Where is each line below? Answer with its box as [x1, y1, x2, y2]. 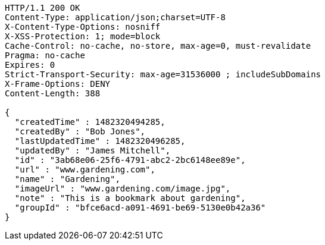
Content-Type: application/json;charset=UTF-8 [5, 12, 226, 22]
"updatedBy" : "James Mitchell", [14, 146, 171, 155]
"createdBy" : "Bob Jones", [14, 127, 146, 136]
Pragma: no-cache [5, 51, 85, 60]
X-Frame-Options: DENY [5, 79, 111, 89]
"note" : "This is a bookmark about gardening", [14, 193, 246, 203]
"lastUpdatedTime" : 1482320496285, [14, 136, 186, 146]
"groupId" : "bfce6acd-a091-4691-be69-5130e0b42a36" [14, 203, 266, 212]
